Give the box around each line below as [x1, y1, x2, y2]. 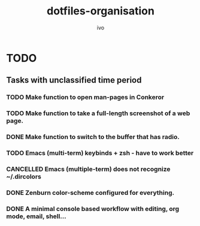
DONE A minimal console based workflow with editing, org [6, 204, 180, 213]
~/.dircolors [6, 172, 42, 180]
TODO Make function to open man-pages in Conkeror [6, 93, 165, 101]
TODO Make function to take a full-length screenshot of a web [6, 109, 190, 117]
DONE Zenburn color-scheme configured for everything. [6, 188, 175, 197]
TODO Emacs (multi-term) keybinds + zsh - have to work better [6, 149, 194, 157]
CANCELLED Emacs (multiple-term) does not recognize [6, 165, 171, 173]
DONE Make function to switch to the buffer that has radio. [6, 133, 180, 141]
